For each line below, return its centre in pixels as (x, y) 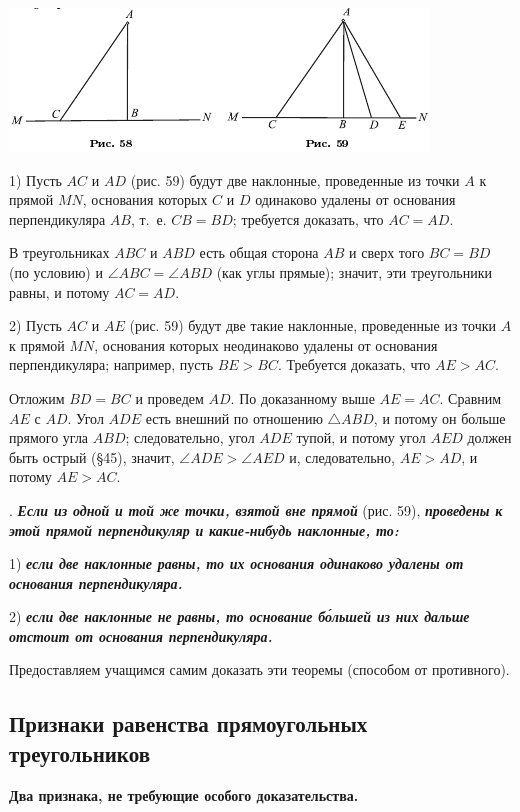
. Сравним (470, 397)
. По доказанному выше (302, 397)
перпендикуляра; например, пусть (111, 364)
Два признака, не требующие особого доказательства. (184, 794)
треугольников (80, 752)
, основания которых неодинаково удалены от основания (266, 344)
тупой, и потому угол (361, 437)
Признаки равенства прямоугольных (188, 723)
